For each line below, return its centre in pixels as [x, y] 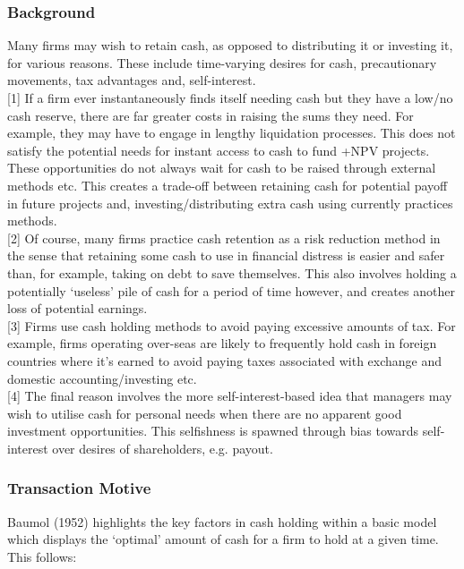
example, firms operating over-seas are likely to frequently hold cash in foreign [222, 343]
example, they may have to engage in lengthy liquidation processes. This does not [232, 133]
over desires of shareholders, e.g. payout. [163, 448]
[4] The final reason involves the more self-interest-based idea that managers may [230, 396]
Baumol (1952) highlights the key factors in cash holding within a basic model [222, 521]
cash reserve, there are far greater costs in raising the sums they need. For [211, 115]
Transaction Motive [79, 488]
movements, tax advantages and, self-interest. [132, 80]
